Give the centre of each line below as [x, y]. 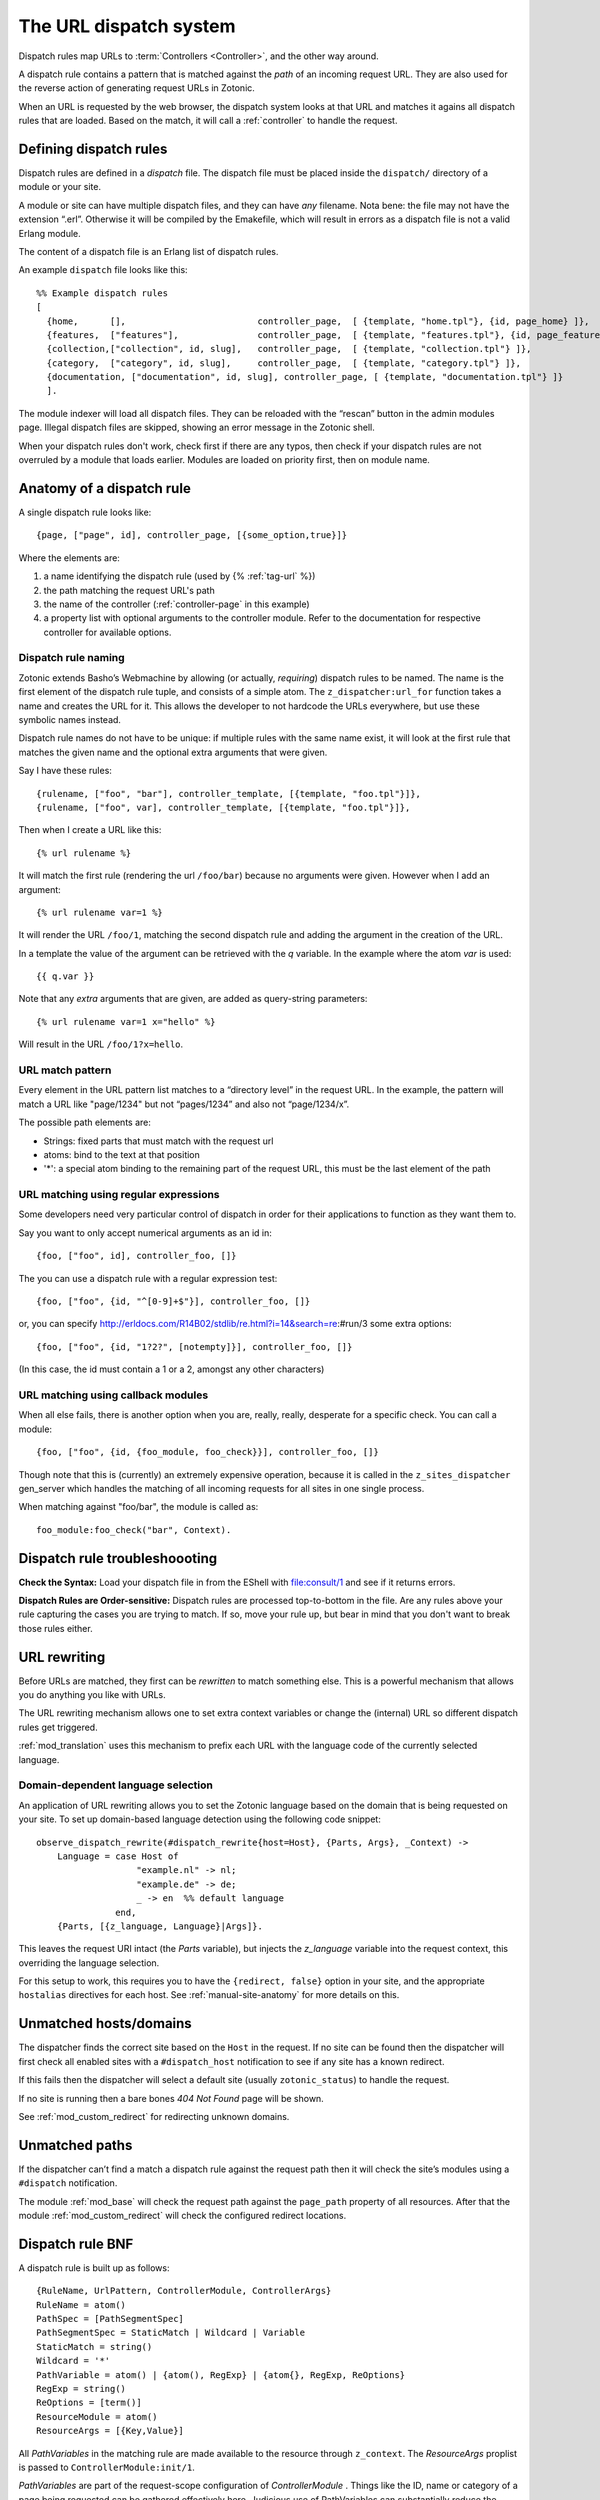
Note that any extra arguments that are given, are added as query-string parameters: [193, 999]
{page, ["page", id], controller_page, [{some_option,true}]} [192, 535]
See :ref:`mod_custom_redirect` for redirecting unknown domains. [154, 2116]
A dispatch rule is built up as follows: [94, 2267]
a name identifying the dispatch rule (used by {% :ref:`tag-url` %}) [179, 576]
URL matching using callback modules [113, 1395]
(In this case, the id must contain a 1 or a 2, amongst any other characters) [171, 1369]
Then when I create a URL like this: [90, 830]
